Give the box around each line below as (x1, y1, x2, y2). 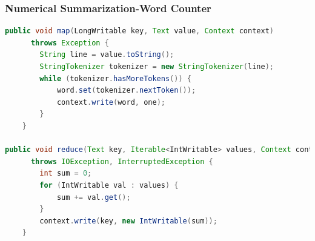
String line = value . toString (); (39, 50, 174, 59)
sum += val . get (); (56, 193, 131, 202)
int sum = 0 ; (39, 169, 92, 178)
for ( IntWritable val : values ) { (39, 180, 179, 190)
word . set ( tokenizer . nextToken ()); (56, 86, 196, 95)
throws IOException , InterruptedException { (30, 157, 213, 166)
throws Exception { (30, 38, 109, 47)
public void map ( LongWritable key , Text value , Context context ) (5, 27, 274, 36)
